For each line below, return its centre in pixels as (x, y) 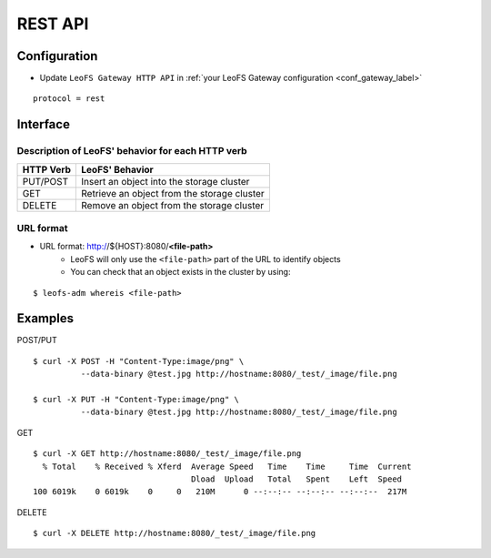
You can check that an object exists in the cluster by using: (180, 272)
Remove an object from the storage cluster (173, 205)
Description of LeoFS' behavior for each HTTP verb (132, 151)
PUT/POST (45, 181)
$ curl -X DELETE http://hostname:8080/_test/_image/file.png (175, 533)
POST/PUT (37, 340)
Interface (43, 124)
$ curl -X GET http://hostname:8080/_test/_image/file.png (167, 454)
